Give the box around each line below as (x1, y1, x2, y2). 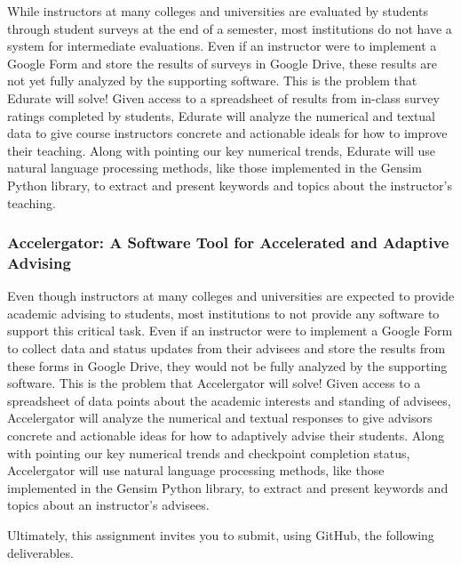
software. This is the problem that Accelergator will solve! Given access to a (7, 374, 421, 392)
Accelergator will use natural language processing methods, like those (7, 461, 385, 480)
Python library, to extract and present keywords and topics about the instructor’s (7, 175, 453, 194)
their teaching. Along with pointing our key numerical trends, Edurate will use (7, 141, 436, 159)
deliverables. (7, 543, 74, 561)
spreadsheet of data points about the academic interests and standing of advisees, (7, 391, 451, 409)
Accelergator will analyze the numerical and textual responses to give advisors (7, 408, 433, 427)
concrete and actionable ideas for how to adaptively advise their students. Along (7, 426, 444, 445)
